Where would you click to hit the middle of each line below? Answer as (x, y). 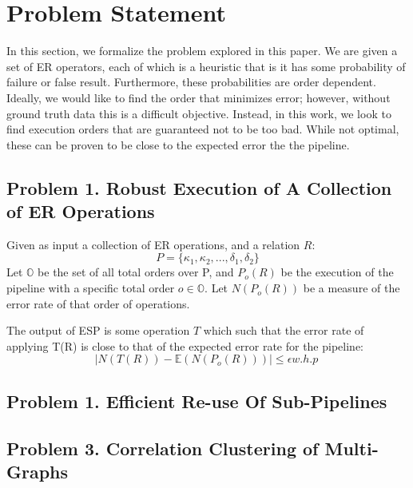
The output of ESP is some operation (98, 330)
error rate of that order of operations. (98, 303)
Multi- (351, 448)
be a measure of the (351, 288)
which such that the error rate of (284, 330)
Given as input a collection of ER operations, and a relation (153, 244)
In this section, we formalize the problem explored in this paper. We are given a (202, 51)
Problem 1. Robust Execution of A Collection (199, 187)
